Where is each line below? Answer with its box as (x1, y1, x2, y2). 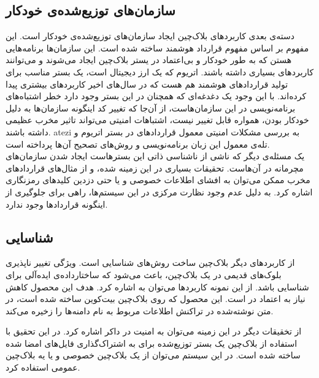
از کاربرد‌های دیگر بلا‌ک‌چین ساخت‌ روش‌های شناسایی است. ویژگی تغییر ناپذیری (6, 256, 295, 269)
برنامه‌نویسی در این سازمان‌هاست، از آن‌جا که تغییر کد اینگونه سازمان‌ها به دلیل (6, 101, 296, 114)
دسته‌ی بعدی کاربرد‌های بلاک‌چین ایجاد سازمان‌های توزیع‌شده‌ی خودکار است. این (6, 29, 294, 42)
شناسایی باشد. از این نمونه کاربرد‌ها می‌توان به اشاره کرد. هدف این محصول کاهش (6, 280, 309, 293)
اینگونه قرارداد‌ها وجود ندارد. (6, 197, 108, 210)
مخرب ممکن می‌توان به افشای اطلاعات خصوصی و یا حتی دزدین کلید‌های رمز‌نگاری (6, 173, 310, 186)
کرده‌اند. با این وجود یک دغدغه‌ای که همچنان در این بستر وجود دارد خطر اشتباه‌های (6, 89, 307, 102)
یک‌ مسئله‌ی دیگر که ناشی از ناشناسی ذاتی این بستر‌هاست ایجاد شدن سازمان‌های (6, 149, 305, 162)
